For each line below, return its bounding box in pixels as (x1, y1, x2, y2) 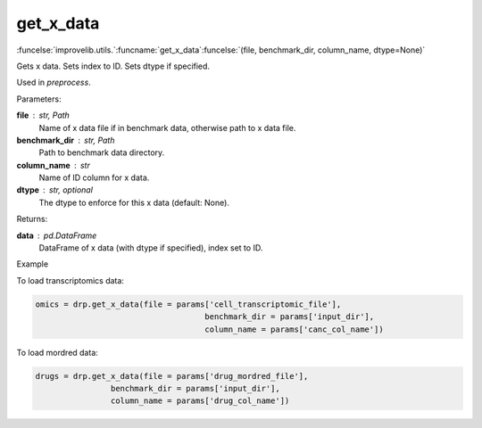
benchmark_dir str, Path (16, 135, 115, 145)
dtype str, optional (16, 185, 94, 195)
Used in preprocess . (16, 77, 91, 88)
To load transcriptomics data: (16, 275, 125, 285)
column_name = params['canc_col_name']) (204, 324, 384, 334)
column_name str (16, 160, 91, 170)
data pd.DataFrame (16, 230, 97, 241)
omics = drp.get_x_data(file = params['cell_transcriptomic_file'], (35, 299, 342, 309)
